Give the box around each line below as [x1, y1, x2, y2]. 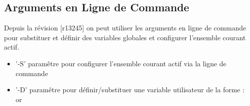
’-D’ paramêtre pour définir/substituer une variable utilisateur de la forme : [15, 84, 245, 95]
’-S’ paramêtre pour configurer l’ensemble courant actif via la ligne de [15, 58, 226, 68]
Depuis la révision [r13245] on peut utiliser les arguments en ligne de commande [4, 23, 246, 33]
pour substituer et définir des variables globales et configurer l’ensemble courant [4, 32, 246, 42]
